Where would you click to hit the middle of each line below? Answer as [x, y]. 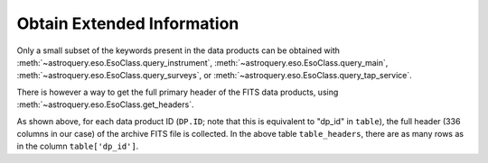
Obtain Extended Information [128, 23]
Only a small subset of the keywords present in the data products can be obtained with [178, 50]
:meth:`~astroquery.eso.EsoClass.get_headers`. [105, 104]
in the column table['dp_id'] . [78, 146]
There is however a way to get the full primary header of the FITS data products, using [178, 92]
